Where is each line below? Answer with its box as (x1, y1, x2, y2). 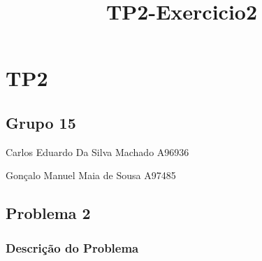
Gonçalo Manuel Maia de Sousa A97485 (6, 168, 176, 183)
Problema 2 (6, 202, 91, 224)
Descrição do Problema (6, 239, 139, 256)
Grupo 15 (6, 111, 76, 133)
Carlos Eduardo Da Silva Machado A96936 (6, 144, 189, 159)
